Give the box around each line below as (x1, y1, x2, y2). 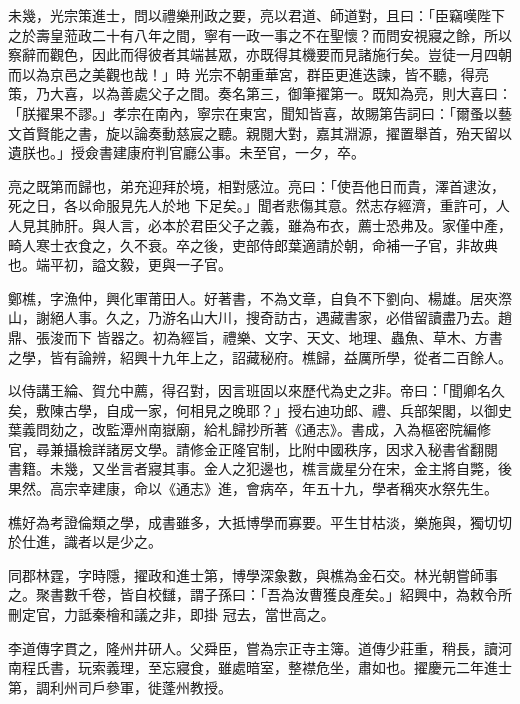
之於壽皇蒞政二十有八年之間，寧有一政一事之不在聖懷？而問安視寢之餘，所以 (8, 24, 512, 45)
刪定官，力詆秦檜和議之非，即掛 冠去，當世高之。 (8, 604, 335, 625)
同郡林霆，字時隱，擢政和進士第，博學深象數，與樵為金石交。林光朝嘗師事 (8, 564, 498, 585)
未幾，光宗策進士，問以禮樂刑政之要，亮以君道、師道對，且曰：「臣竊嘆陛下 (8, 5, 505, 25)
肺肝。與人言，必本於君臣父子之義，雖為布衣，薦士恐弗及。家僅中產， (49, 214, 512, 235)
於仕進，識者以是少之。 (8, 531, 162, 552)
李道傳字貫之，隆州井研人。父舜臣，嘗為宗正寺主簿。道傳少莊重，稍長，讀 (8, 637, 498, 658)
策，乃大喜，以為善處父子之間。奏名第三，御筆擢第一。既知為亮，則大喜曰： (8, 83, 512, 104)
